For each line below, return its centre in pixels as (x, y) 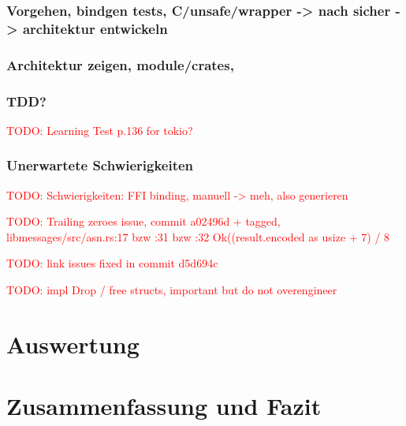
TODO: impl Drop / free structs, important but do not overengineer (172, 290)
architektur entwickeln (95, 28)
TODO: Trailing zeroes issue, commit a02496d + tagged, (143, 221)
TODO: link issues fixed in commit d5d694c (112, 263)
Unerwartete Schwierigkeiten (100, 165)
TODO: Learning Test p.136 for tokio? (100, 130)
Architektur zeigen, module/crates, (120, 64)
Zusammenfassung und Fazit (164, 406)
